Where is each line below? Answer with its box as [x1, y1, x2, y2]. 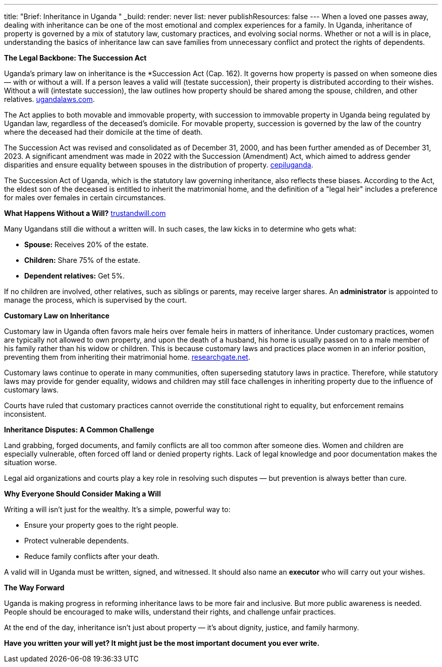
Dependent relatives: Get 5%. [24, 271, 125, 280]
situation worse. [4, 458, 57, 467]
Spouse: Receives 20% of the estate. [24, 240, 148, 249]
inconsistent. [4, 410, 46, 418]
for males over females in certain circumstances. [4, 193, 166, 202]
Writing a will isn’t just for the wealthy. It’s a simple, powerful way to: [4, 505, 231, 514]
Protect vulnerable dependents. [24, 536, 129, 545]
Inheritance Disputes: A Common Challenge [4, 425, 154, 434]
